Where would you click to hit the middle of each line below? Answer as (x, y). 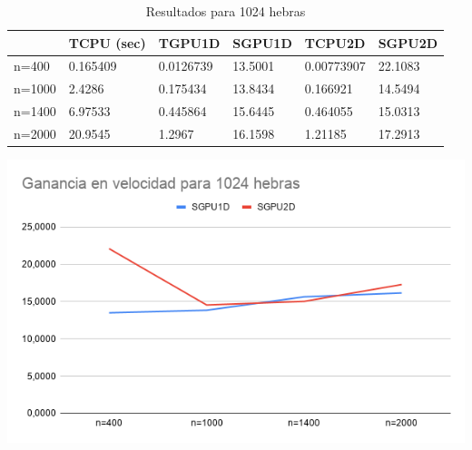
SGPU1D (262, 42)
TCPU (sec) (107, 42)
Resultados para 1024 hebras (226, 11)
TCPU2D (335, 42)
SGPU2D (408, 42)
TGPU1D (189, 42)
